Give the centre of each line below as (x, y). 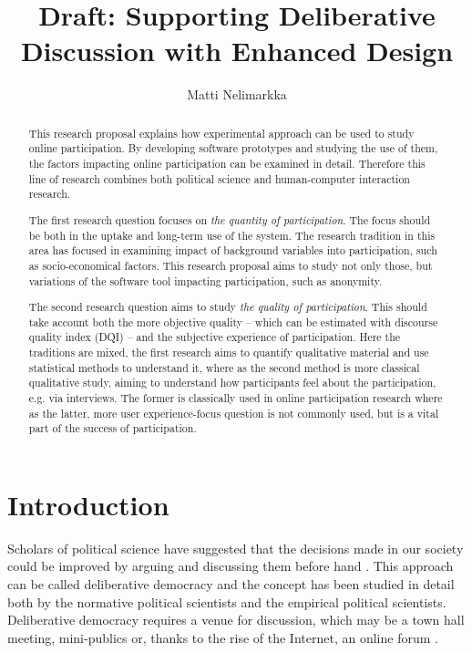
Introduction (88, 504)
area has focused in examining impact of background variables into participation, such (233, 250)
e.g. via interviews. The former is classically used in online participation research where (236, 397)
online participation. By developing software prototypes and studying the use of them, (233, 148)
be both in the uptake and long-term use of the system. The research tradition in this (232, 235)
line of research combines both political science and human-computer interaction (219, 178)
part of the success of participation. (113, 428)
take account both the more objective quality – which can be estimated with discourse (233, 321)
